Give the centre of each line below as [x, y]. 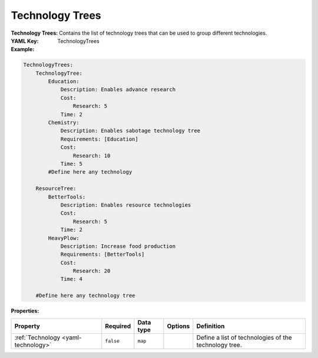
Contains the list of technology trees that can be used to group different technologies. [163, 33]
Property [27, 326]
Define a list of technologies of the [244, 337]
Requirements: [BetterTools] [102, 254]
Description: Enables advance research [118, 89]
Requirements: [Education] [99, 139]
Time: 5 [71, 164]
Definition [211, 326]
